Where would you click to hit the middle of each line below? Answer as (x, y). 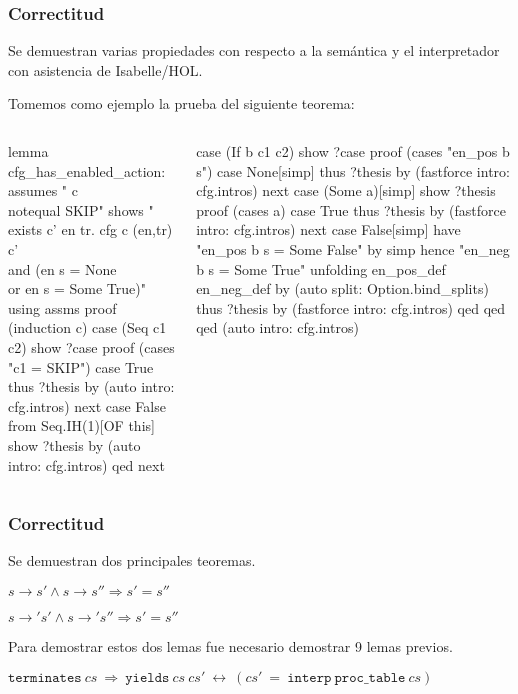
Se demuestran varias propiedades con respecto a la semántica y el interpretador (254, 50)
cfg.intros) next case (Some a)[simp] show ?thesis (346, 190)
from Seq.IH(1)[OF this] (81, 425)
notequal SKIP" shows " (81, 209)
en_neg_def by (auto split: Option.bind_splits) (342, 288)
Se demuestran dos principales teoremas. (132, 560)
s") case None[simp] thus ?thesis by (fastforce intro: (353, 170)
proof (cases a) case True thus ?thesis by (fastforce (351, 209)
